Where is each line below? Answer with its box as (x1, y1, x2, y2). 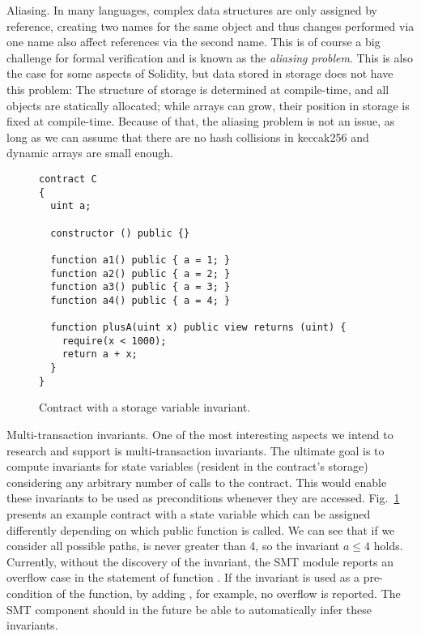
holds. (373, 537, 403, 554)
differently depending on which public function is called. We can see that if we (6, 521, 395, 538)
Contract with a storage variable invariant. (39, 399, 251, 416)
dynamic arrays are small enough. (6, 144, 173, 161)
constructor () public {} (50, 227, 190, 239)
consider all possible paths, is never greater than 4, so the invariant (6, 537, 340, 554)
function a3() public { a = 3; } (50, 281, 231, 293)
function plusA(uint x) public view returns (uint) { (50, 322, 347, 334)
